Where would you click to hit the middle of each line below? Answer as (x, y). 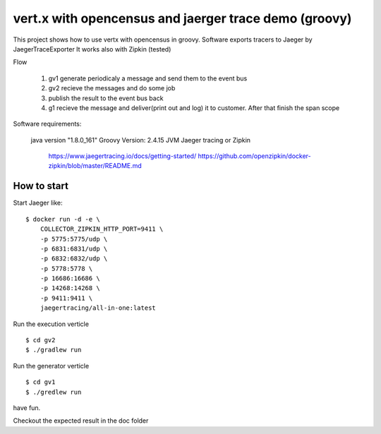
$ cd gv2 (41, 340)
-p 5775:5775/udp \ (74, 239)
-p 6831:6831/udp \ (74, 248)
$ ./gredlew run (54, 392)
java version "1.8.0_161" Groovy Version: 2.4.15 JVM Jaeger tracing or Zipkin (140, 140)
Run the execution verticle (51, 324)
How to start (41, 186)
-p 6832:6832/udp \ (74, 259)
